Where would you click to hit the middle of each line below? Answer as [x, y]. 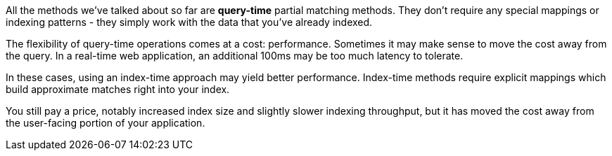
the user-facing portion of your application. [106, 123]
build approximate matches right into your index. [118, 89]
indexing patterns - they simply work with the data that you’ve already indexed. [189, 22]
